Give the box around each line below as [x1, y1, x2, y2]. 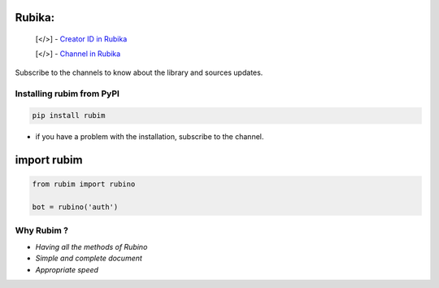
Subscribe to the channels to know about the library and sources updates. [15, 68, 263, 77]
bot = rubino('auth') [32, 203, 119, 212]
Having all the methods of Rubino [35, 242, 148, 251]
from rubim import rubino [32, 180, 136, 189]
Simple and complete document [35, 253, 142, 264]
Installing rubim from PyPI [15, 88, 120, 99]
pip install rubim [32, 111, 106, 120]
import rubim [15, 153, 83, 167]
